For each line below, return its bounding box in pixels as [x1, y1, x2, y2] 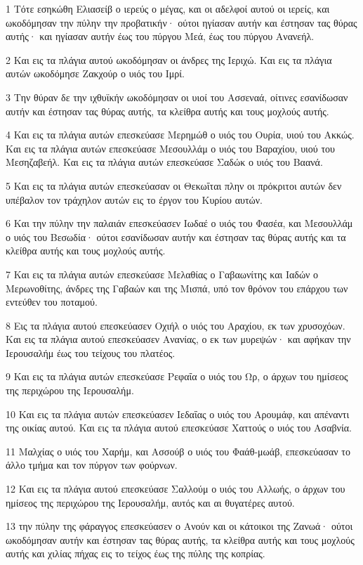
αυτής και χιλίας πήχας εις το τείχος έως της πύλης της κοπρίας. [6, 546, 265, 561]
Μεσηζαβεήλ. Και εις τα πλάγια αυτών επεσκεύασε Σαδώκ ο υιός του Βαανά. [6, 155, 323, 169]
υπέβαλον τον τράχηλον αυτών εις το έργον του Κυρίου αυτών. [6, 192, 263, 207]
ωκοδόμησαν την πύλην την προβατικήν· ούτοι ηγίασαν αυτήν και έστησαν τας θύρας [6, 15, 357, 30]
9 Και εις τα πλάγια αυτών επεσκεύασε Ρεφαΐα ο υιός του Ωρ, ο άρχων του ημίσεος [6, 369, 348, 384]
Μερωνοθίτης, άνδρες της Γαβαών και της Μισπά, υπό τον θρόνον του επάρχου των [6, 280, 348, 295]
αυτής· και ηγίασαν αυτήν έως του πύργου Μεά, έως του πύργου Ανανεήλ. [6, 29, 315, 44]
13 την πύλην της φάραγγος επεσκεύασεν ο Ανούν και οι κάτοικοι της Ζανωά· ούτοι [6, 519, 353, 533]
